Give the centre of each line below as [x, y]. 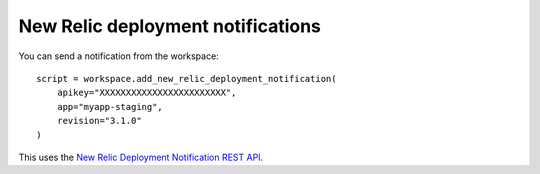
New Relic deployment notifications [170, 26]
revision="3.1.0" [99, 121]
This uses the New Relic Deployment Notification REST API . [141, 157]
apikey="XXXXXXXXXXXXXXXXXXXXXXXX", [146, 93]
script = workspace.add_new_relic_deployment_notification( [186, 78]
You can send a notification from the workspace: [118, 56]
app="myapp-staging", [110, 106]
